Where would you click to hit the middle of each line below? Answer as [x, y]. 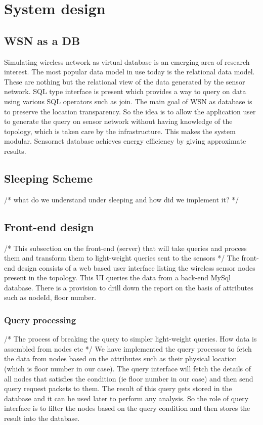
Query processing [40, 320]
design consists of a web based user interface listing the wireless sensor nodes [136, 267]
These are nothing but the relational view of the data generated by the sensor [125, 81]
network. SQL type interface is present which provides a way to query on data [125, 91]
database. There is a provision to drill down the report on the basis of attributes [129, 287]
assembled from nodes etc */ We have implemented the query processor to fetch [128, 348]
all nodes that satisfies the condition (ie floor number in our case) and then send [129, 378]
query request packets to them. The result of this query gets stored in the [118, 388]
